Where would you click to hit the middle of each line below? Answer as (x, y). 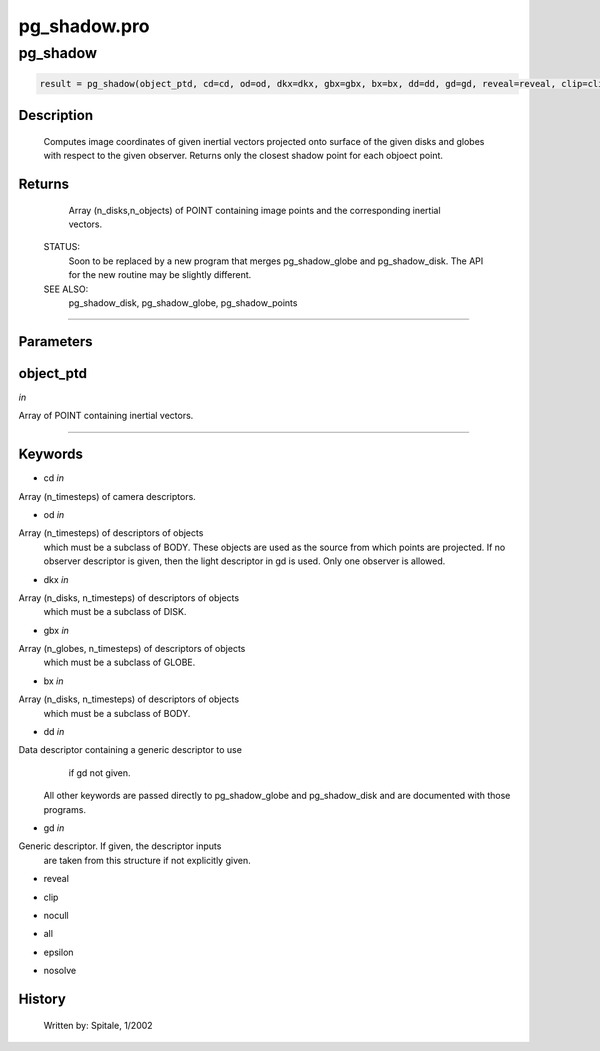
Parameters (55, 341)
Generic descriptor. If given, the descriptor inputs (120, 846)
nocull (56, 915)
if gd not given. (99, 772)
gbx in (56, 630)
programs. (65, 809)
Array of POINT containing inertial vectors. (106, 416)
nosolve (60, 971)
